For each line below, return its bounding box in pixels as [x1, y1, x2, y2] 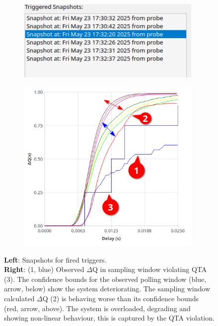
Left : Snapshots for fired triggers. [4, 254, 107, 265]
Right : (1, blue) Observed [4, 264, 84, 274]
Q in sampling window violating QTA [92, 264, 207, 274]
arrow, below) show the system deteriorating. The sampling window [4, 283, 211, 294]
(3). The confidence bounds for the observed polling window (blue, [4, 273, 207, 284]
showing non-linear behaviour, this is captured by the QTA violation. [4, 313, 215, 323]
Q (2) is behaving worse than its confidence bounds [42, 293, 199, 304]
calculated [4, 293, 35, 304]
